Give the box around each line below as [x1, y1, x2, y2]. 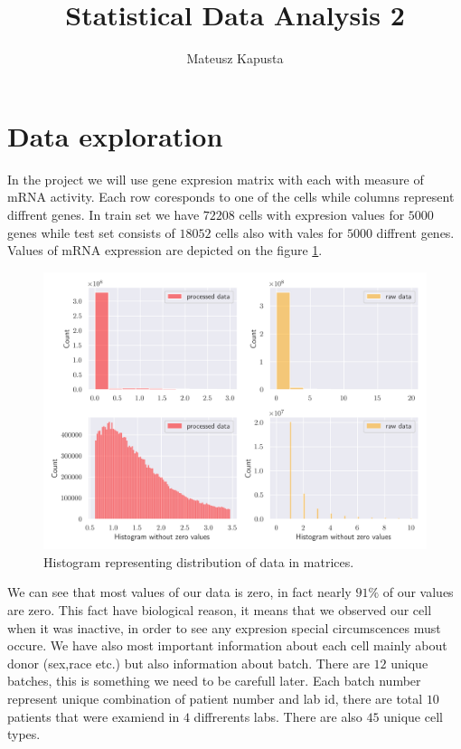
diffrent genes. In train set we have [7, 205, 200, 224]
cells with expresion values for [239, 205, 405, 224]
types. [7, 725, 41, 744]
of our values [382, 583, 454, 602]
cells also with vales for [215, 223, 343, 242]
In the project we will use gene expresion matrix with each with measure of [7, 169, 424, 188]
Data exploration [7, 117, 223, 154]
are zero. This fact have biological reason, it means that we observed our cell [7, 601, 432, 619]
